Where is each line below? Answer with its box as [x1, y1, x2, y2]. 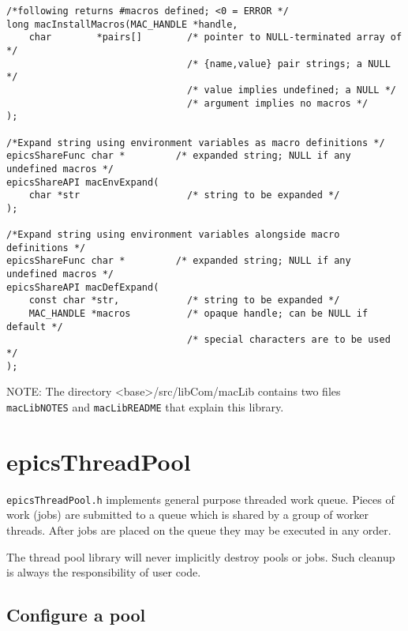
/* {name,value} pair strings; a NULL [187, 58, 391, 69]
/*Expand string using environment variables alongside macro [6, 229, 340, 241]
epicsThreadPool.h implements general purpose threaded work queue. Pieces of [6, 490, 395, 507]
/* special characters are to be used [187, 334, 391, 346]
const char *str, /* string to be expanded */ [28, 295, 340, 306]
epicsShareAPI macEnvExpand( [6, 176, 159, 188]
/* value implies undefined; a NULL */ [187, 84, 396, 96]
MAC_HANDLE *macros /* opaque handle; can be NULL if [28, 308, 369, 320]
